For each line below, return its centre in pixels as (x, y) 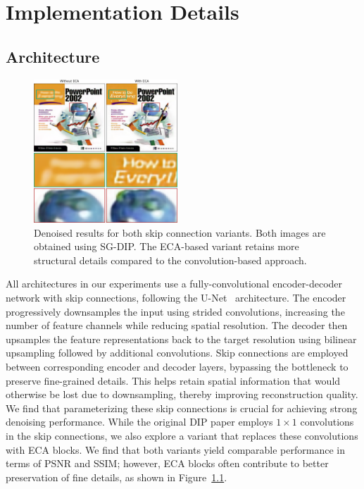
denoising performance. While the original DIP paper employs (139, 422)
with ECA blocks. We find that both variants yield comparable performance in (175, 449)
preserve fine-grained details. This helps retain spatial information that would (173, 380)
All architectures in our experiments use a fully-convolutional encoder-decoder (174, 284)
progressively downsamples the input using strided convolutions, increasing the (175, 311)
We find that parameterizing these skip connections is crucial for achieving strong (182, 408)
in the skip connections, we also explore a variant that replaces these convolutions (182, 435)
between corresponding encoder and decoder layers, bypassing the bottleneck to (177, 367)
